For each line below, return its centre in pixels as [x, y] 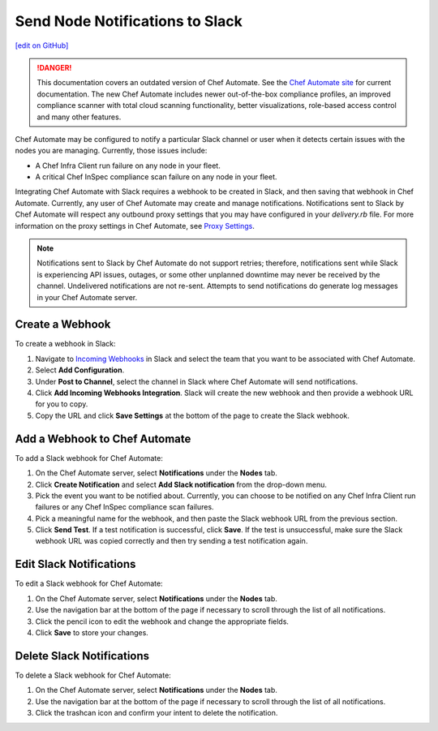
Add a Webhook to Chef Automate [103, 439]
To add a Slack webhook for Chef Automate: [89, 458]
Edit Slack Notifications [75, 564]
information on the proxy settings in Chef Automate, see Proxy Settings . [135, 226]
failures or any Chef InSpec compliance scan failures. [125, 507]
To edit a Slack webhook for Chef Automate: [89, 583]
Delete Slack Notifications [82, 656]
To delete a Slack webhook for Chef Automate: [93, 675]
